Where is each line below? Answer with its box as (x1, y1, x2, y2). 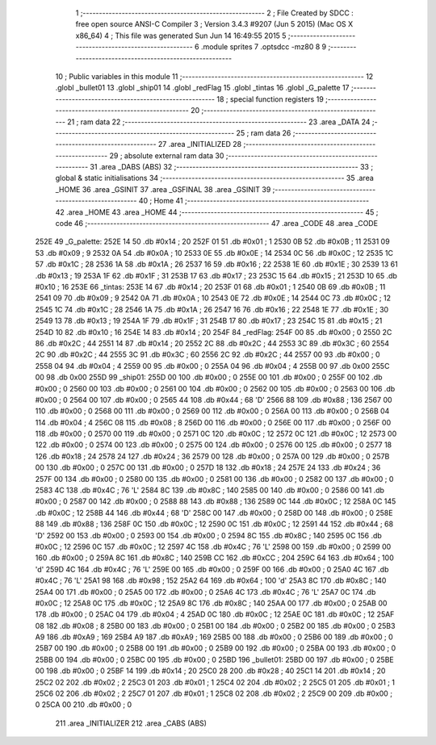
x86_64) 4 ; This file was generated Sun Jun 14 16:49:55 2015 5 (75, 31, 287, 40)
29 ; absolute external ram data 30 (109, 150, 224, 161)
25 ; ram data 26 (236, 128, 291, 137)
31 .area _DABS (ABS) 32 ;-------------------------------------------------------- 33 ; (90, 162, 374, 172)
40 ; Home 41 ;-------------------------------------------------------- (138, 196, 370, 206)
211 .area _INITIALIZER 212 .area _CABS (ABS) (55, 718, 208, 728)
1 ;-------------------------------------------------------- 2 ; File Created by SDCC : (75, 8, 354, 18)
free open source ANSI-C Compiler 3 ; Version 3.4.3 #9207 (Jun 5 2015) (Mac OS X (75, 19, 354, 29)
